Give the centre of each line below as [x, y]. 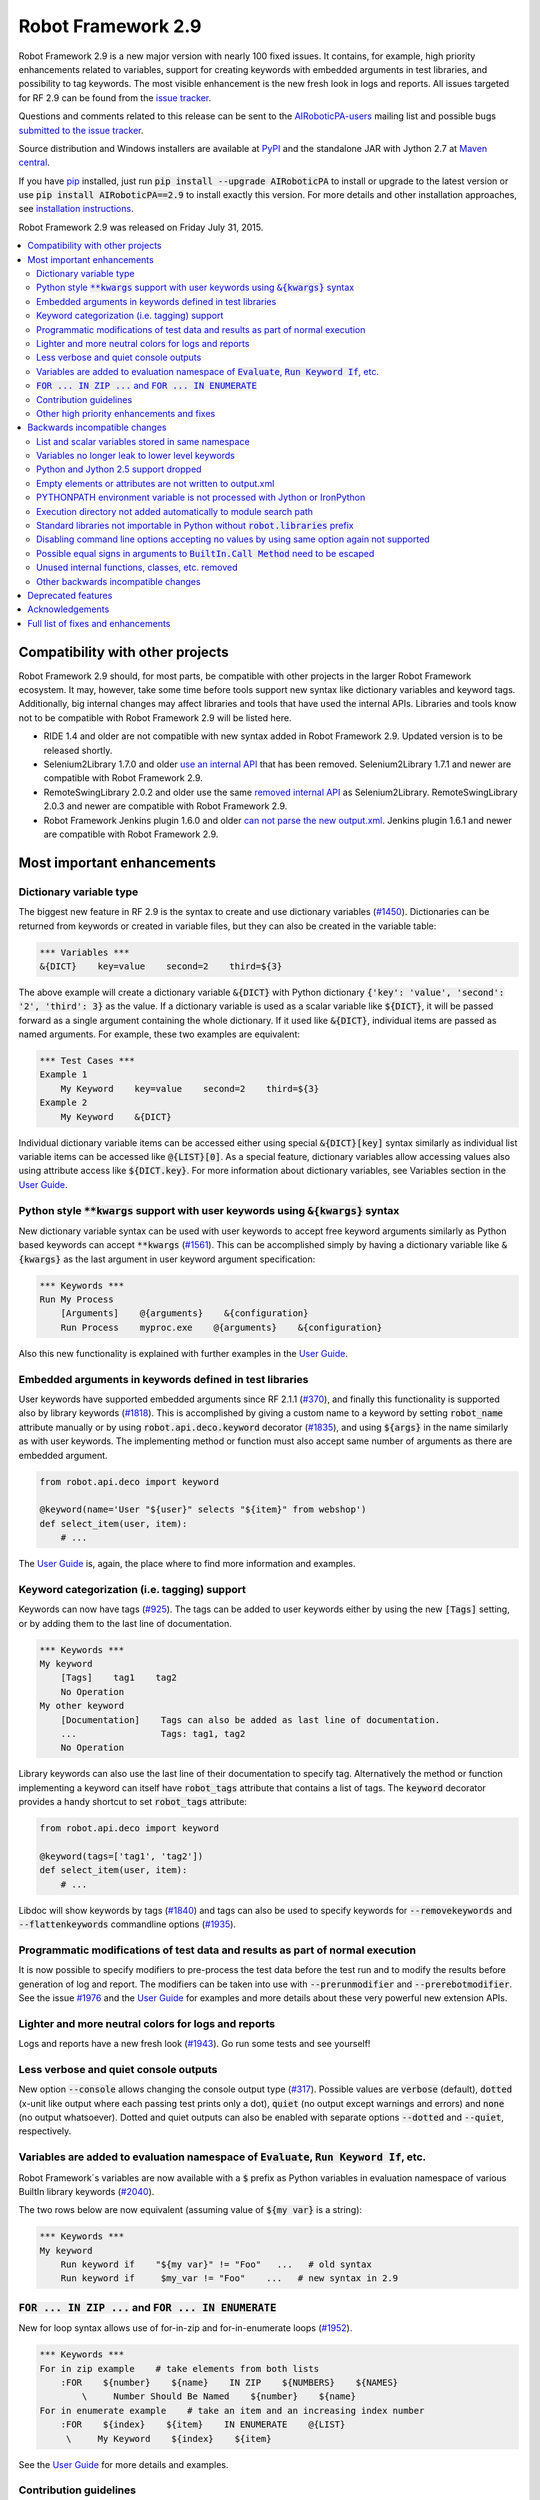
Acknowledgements [68, 609]
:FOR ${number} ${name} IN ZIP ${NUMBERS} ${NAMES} [229, 2382]
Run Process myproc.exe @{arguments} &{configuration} [221, 1327]
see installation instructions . [76, 209]
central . [34, 162]
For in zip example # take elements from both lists [179, 2368]
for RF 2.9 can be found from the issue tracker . [115, 97]
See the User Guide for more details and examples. [123, 2464]
